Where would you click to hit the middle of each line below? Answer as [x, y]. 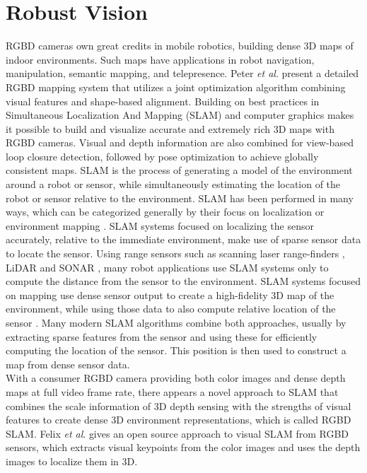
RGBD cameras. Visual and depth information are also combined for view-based [180, 142]
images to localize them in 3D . [72, 461]
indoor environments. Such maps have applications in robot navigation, [160, 59]
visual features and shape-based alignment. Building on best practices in [163, 101]
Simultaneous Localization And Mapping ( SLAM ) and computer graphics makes [180, 115]
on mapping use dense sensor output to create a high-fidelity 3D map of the [170, 294]
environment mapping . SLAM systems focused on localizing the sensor [160, 225]
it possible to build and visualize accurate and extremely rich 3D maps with [170, 128]
